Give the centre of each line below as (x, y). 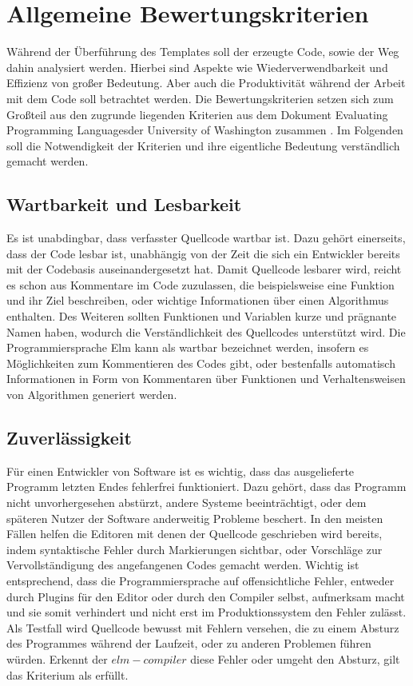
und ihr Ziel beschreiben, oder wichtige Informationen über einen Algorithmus (198, 300)
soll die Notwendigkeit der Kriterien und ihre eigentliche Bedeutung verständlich (203, 145)
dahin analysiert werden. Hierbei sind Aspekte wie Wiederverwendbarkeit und (197, 67)
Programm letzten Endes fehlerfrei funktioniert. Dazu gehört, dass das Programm (206, 487)
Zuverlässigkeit (69, 437)
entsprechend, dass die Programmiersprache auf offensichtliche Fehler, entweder (201, 580)
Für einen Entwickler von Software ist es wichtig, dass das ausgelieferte (181, 471)
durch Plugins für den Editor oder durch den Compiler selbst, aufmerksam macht (206, 596)
